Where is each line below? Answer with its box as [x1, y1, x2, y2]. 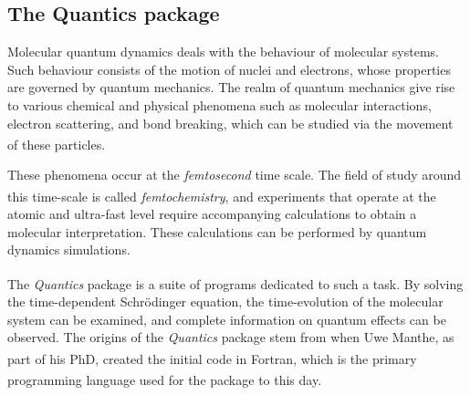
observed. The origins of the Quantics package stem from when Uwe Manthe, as [7, 327, 454, 347]
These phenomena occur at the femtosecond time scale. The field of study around [7, 165, 462, 184]
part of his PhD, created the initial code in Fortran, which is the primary [7, 348, 417, 368]
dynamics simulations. [7, 240, 131, 259]
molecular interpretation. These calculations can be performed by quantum [7, 222, 427, 241]
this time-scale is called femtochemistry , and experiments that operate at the [7, 186, 436, 205]
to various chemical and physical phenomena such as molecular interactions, [7, 95, 432, 114]
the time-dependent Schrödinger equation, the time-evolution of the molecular [7, 292, 444, 311]
